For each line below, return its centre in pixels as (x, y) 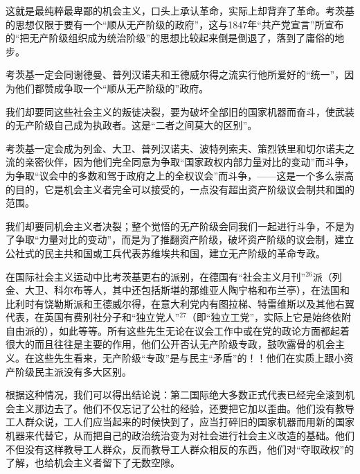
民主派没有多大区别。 (83, 371)
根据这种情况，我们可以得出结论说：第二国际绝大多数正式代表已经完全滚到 (175, 395)
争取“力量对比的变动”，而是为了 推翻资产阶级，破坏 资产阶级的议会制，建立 (184, 239)
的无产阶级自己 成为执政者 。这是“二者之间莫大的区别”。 (132, 125)
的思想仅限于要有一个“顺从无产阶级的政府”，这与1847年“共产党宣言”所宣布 (175, 24)
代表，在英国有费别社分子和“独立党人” (93, 317)
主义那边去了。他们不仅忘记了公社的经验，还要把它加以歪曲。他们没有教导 (184, 408)
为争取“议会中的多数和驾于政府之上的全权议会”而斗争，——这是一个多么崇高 (180, 175)
